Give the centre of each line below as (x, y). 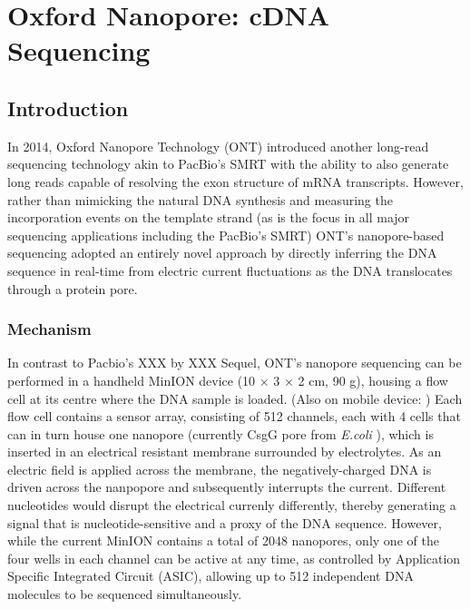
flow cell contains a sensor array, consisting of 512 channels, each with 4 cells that (234, 416)
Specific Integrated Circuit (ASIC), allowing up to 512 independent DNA (211, 576)
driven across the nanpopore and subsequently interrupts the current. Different (227, 487)
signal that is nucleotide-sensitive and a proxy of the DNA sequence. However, (225, 522)
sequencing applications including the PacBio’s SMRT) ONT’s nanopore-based (226, 235)
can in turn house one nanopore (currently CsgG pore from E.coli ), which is (220, 433)
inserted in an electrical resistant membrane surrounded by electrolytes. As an (225, 452)
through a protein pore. (73, 288)
